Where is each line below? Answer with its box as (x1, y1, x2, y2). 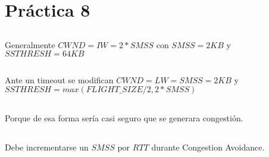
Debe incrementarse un (5, 140, 89, 153)
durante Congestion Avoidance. (151, 140, 265, 153)
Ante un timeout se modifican (5, 73, 114, 86)
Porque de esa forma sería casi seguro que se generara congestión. (5, 111, 243, 124)
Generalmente (5, 38, 55, 51)
